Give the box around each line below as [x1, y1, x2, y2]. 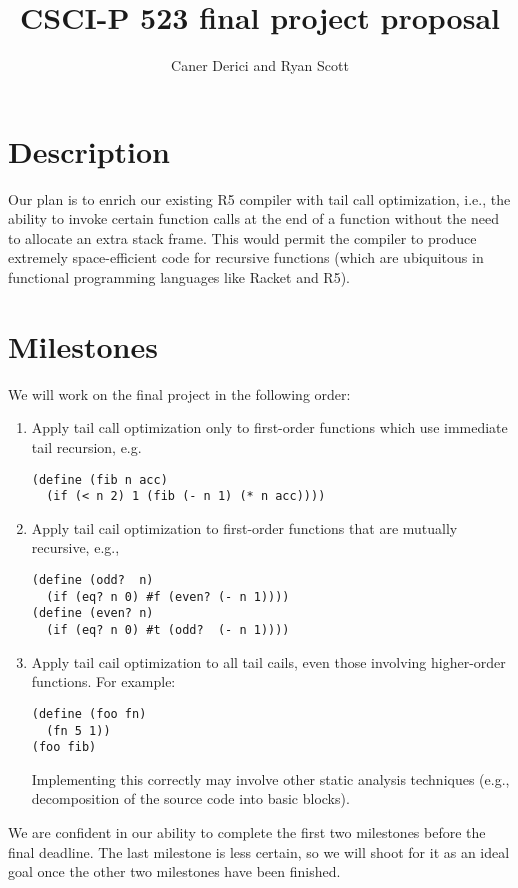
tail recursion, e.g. [31, 436, 142, 457]
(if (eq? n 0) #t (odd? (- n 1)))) [46, 623, 290, 637]
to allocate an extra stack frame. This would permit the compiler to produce [8, 227, 477, 248]
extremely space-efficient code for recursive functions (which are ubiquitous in [8, 247, 484, 268]
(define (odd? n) [31, 573, 154, 588]
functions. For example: [31, 671, 176, 692]
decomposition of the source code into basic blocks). [31, 788, 350, 809]
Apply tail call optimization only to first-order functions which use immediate [31, 417, 508, 438]
